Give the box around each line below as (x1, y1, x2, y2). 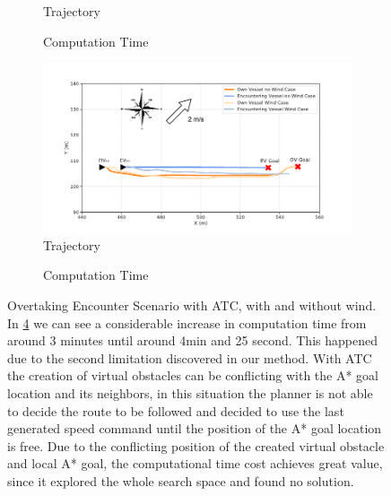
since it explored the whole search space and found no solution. (7, 472, 354, 491)
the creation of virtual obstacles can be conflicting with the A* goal (7, 366, 379, 385)
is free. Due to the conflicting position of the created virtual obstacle (7, 436, 385, 455)
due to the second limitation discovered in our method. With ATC (7, 348, 372, 367)
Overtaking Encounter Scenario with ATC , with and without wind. (7, 296, 377, 315)
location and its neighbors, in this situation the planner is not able (7, 384, 373, 403)
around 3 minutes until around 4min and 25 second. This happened (7, 331, 378, 350)
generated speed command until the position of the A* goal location (7, 419, 382, 438)
